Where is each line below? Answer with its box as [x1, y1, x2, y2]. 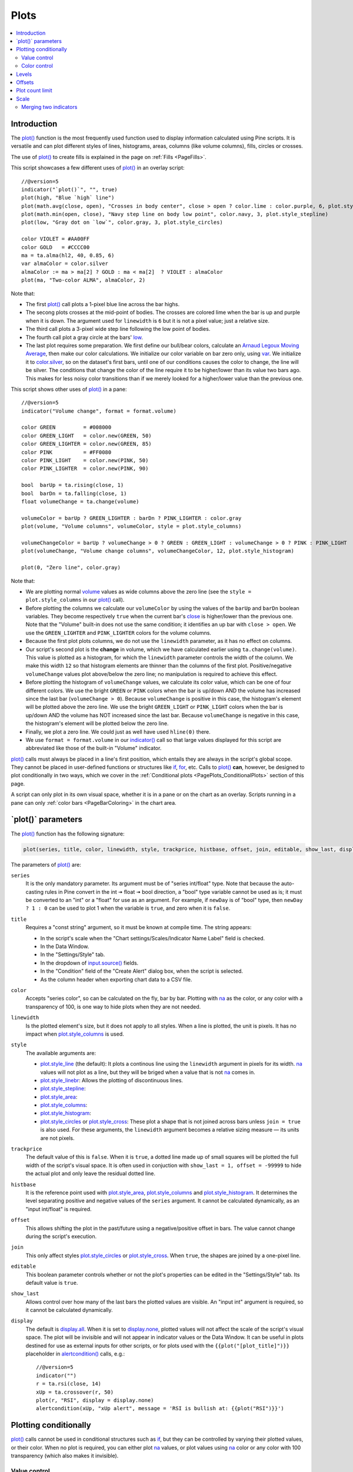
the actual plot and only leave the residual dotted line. [25, 1170, 156, 1177]
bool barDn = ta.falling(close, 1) [21, 490, 127, 497]
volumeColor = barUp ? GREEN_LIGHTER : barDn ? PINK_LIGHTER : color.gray [21, 515, 242, 521]
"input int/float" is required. [25, 1205, 92, 1212]
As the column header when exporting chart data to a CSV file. [40, 976, 192, 983]
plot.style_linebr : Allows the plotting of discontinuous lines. [40, 1076, 184, 1083]
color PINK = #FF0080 [21, 449, 112, 456]
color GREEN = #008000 [21, 424, 112, 431]
